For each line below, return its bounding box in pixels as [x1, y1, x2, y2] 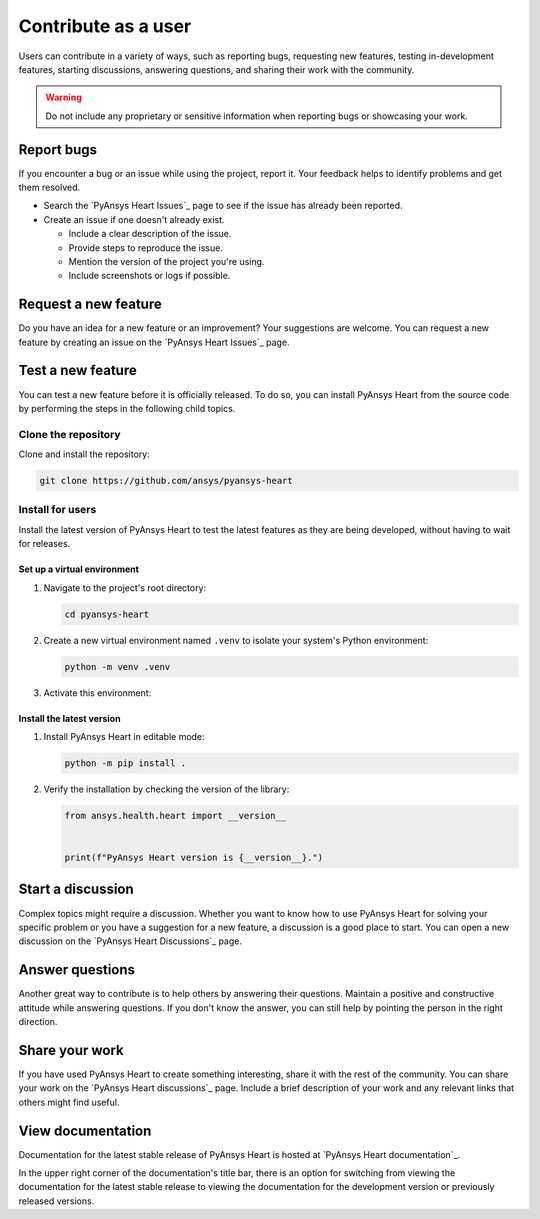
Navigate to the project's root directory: [43, 581, 207, 594]
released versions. [18, 1195, 95, 1207]
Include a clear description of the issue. [68, 228, 232, 240]
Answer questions [18, 961, 135, 979]
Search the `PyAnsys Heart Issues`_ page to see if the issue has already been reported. [43, 200, 404, 212]
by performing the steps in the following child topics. [18, 402, 236, 414]
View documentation [18, 1122, 152, 1139]
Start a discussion [18, 881, 134, 898]
